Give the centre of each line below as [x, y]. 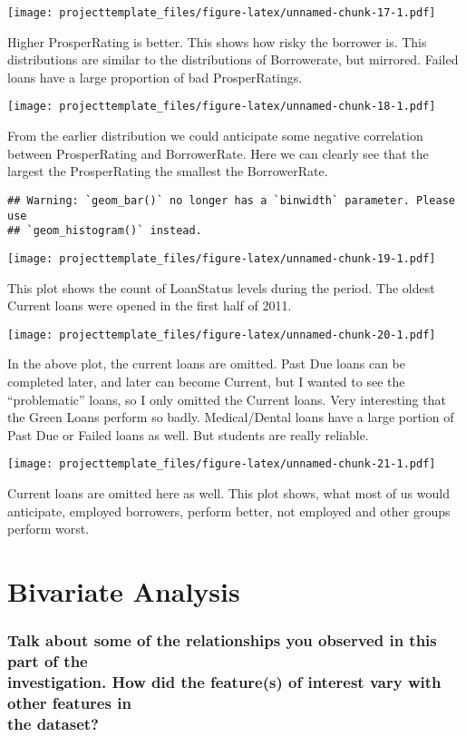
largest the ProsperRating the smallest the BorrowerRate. [168, 171]
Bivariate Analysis [124, 590]
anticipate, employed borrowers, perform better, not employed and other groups [229, 511]
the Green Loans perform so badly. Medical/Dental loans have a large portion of [231, 417]
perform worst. [49, 529]
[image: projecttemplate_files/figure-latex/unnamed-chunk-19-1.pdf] [222, 258]
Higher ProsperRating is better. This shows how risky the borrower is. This [217, 41]
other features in [69, 702]
